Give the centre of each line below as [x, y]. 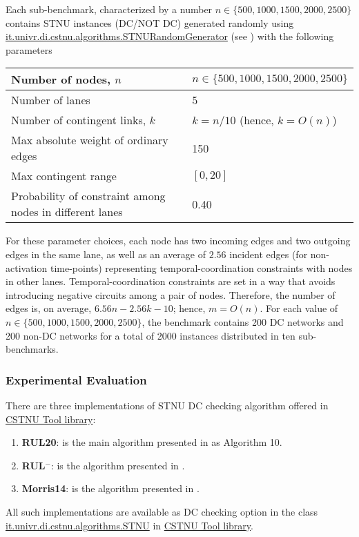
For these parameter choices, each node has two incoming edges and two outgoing [178, 241]
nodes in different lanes [67, 212]
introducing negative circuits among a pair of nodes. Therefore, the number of [171, 294]
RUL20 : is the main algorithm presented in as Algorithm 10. [152, 442]
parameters [29, 49]
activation [27, 267]
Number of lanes [51, 100]
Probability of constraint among [88, 196]
